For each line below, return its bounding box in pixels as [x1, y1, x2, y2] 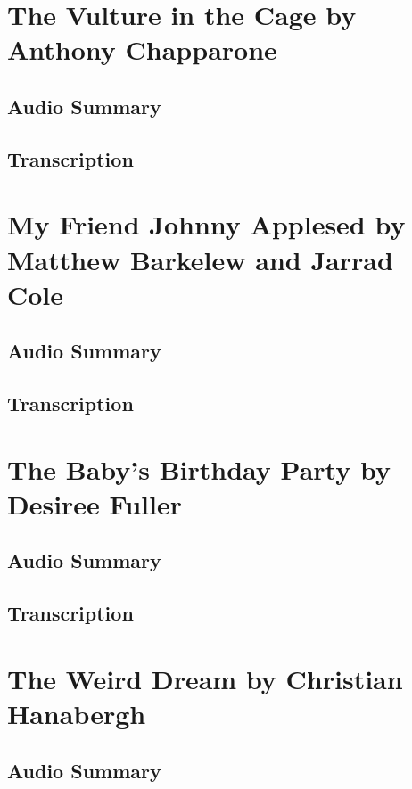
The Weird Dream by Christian [7, 660, 403, 696]
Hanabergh [7, 694, 146, 731]
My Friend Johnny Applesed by [7, 206, 406, 242]
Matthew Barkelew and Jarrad [7, 241, 393, 277]
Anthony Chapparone [7, 31, 277, 68]
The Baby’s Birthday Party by [7, 450, 391, 487]
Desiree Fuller [7, 485, 182, 522]
